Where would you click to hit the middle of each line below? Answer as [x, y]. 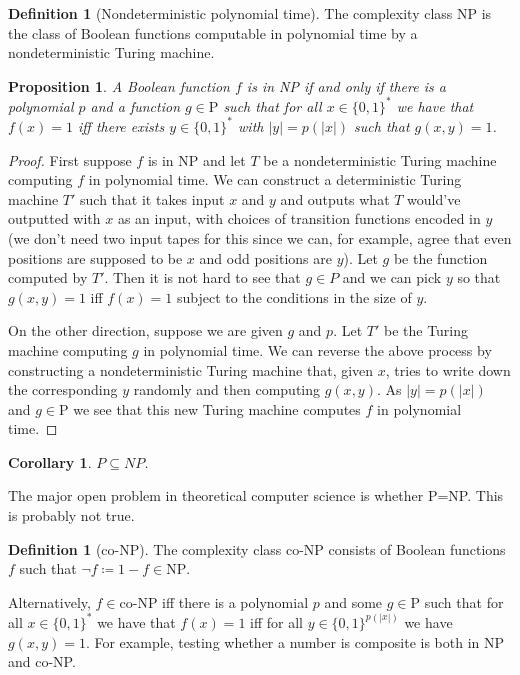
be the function [440, 257]
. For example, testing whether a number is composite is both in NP [295, 641]
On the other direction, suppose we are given [145, 330]
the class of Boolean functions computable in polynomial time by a [213, 32]
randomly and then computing [227, 389]
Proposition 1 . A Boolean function [119, 85]
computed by [48, 277]
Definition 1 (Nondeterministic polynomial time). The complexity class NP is [250, 13]
